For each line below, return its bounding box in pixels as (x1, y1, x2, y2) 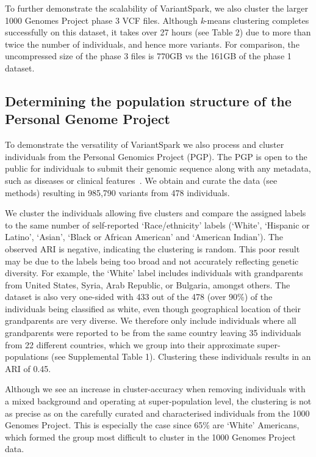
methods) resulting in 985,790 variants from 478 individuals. (5, 186, 230, 199)
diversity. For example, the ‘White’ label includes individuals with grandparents (5, 266, 303, 279)
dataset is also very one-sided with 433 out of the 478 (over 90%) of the (5, 290, 273, 303)
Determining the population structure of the (5, 91, 292, 110)
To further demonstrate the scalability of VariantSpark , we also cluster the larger (5, 2, 308, 14)
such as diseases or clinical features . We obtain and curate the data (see (5, 174, 278, 186)
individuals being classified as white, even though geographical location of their (5, 302, 301, 315)
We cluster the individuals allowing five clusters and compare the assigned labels (5, 207, 306, 219)
